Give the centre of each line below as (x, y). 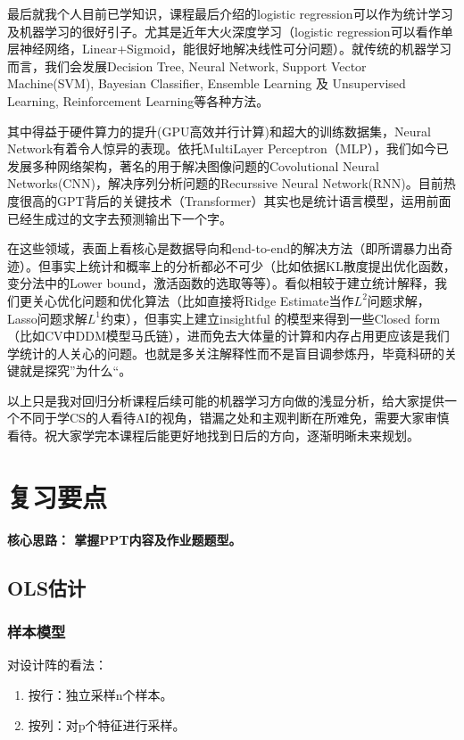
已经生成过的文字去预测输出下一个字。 (120, 218)
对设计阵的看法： (57, 665)
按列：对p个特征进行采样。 (107, 724)
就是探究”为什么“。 (75, 370)
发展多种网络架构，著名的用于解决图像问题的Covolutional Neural (193, 165)
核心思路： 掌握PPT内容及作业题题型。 (124, 539)
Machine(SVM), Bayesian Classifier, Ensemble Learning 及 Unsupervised (207, 83)
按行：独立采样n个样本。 (100, 694)
